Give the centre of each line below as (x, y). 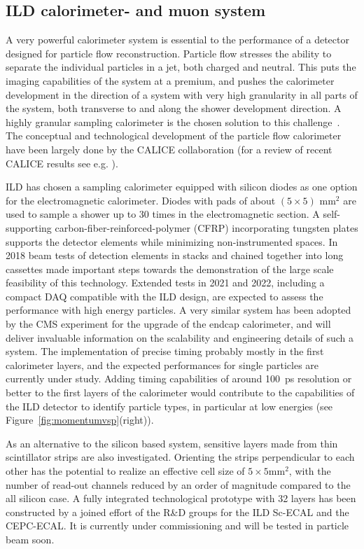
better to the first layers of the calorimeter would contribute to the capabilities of (180, 392)
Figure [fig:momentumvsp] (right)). (80, 420)
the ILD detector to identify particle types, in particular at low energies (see (169, 406)
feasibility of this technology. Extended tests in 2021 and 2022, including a (165, 283)
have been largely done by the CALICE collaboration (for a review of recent (169, 149)
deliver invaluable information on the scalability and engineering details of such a (180, 337)
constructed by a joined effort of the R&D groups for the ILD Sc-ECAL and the (177, 512)
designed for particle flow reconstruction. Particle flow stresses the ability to (169, 53)
